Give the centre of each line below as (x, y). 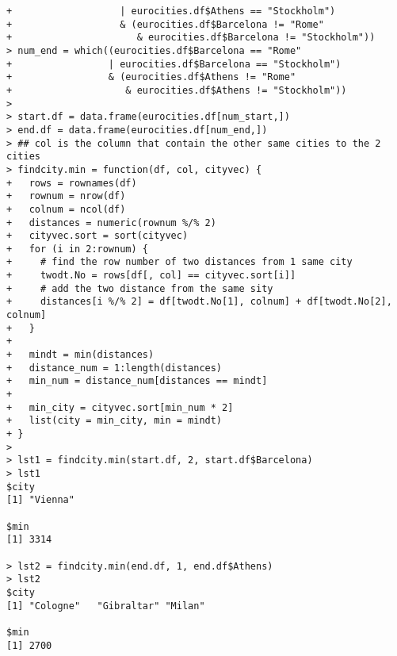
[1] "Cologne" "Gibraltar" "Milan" (106, 606)
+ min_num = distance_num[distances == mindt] (137, 381)
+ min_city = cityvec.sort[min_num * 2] (120, 407)
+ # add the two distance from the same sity (140, 288)
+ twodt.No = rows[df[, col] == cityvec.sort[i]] (151, 276)
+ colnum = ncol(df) (66, 209)
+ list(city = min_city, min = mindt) (115, 421)
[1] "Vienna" (40, 500)
